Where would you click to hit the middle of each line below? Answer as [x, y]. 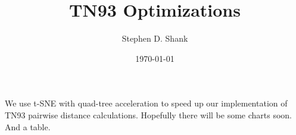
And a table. [28, 126]
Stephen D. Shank [155, 38]
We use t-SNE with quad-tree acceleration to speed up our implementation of [146, 103]
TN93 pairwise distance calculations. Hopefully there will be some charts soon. [149, 114]
